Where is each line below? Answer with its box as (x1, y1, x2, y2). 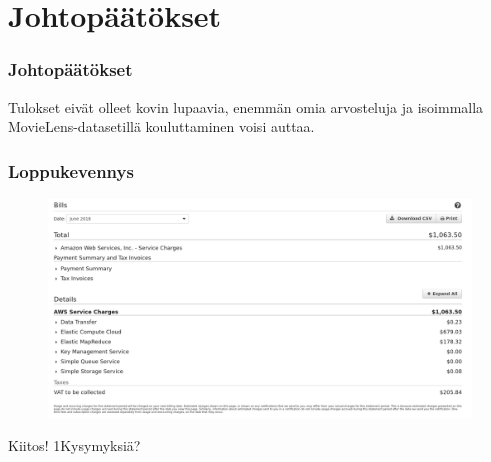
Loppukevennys (8, 158, 134, 183)
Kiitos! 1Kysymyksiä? (8, 435, 141, 456)
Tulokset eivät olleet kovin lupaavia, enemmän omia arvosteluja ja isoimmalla (8, 96, 484, 117)
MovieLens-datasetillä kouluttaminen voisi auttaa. (8, 116, 315, 137)
